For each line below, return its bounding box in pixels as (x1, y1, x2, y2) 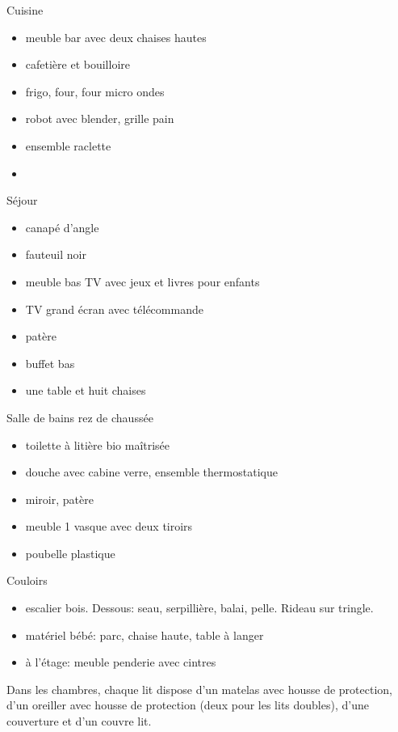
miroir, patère (25, 490, 94, 507)
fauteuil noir (25, 246, 86, 263)
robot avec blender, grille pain (25, 110, 174, 127)
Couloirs (6, 572, 48, 589)
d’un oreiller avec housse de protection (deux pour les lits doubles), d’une (6, 696, 369, 713)
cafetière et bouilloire (25, 56, 130, 73)
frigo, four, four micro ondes (25, 83, 165, 99)
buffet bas (25, 354, 75, 371)
